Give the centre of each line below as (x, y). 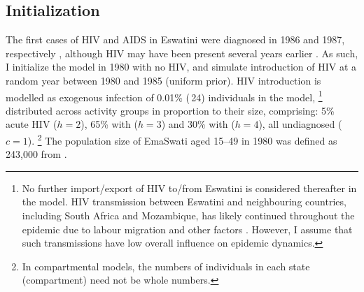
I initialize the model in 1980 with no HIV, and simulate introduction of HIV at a (181, 67)
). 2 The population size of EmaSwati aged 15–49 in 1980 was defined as (182, 139)
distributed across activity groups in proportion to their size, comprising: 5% (170, 110)
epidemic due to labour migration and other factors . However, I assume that (187, 229)
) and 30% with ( (198, 124)
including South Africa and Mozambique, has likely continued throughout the (188, 216)
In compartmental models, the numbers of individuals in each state (166, 266)
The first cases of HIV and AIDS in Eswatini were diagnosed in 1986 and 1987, (175, 39)
